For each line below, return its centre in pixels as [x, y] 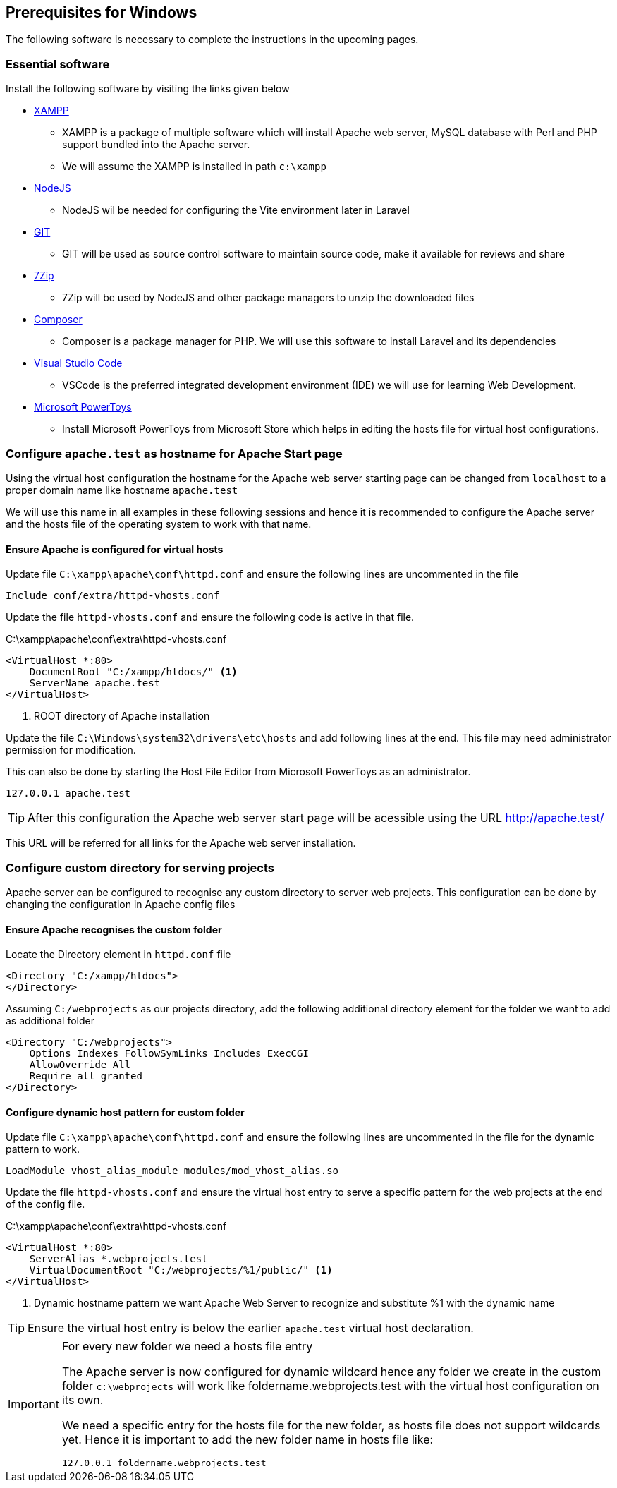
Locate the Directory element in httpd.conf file [118, 955]
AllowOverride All [80, 1065]
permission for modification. [71, 750]
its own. [83, 1400]
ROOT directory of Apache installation [122, 716]
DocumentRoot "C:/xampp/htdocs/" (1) [133, 672]
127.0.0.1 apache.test [68, 793]
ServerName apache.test [95, 683]
